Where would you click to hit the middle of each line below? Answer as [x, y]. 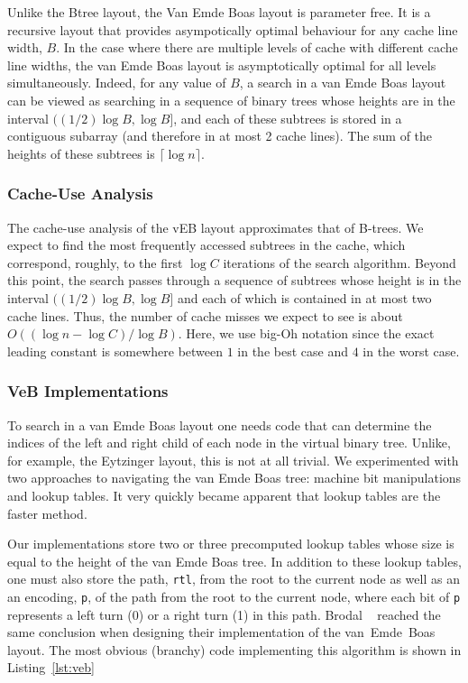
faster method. [47, 513]
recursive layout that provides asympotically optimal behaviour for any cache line [233, 29]
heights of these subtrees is [81, 153]
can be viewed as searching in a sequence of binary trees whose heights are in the [231, 100]
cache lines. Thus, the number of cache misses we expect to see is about [205, 315]
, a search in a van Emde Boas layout [343, 83]
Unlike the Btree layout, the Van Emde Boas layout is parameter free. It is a [219, 12]
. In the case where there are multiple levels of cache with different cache [257, 47]
